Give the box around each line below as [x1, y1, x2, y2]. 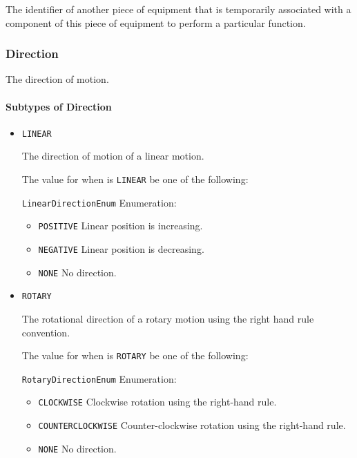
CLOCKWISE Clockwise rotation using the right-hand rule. [38, 394, 277, 409]
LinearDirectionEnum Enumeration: [21, 195, 177, 209]
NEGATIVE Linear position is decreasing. [38, 242, 204, 256]
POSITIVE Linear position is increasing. [38, 218, 203, 233]
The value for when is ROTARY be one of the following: [21, 348, 249, 363]
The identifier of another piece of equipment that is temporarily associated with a [6, 2, 351, 16]
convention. [21, 325, 70, 339]
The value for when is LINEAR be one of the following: [21, 172, 249, 187]
